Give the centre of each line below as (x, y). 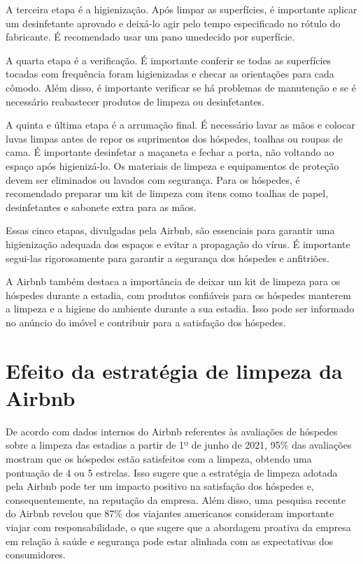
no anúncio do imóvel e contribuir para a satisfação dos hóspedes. (146, 322)
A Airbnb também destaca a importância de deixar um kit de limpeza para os (173, 281)
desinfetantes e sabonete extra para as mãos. (101, 207)
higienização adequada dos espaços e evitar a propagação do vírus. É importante (178, 244)
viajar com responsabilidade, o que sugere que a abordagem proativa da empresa (178, 527)
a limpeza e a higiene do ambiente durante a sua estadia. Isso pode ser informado (180, 309)
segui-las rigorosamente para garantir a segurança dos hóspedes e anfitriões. (168, 258)
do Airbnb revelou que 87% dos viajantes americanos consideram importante (170, 513)
